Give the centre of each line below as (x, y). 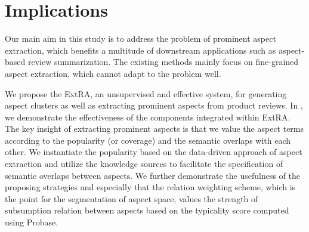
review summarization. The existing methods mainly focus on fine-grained (163, 62)
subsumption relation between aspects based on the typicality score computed (147, 210)
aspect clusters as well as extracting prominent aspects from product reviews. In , (154, 105)
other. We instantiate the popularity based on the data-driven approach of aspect (154, 152)
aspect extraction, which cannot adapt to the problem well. (113, 73)
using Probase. (32, 222)
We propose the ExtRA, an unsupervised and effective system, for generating (146, 93)
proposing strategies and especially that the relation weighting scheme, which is (150, 187)
